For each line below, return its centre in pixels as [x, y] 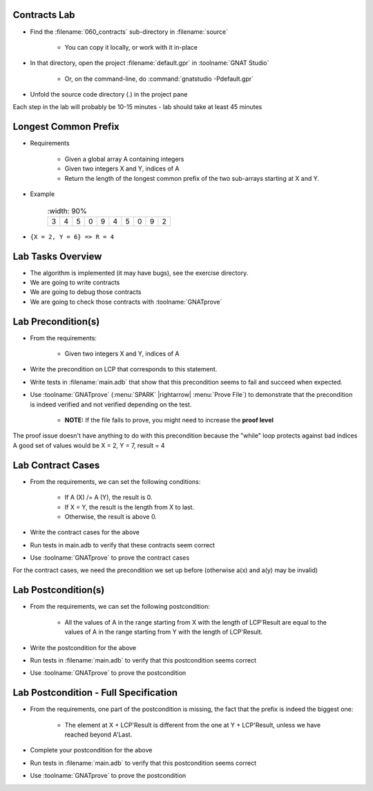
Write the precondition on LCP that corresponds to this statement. [124, 369]
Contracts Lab [44, 15]
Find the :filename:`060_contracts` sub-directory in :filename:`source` [129, 32]
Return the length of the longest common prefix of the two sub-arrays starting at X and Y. [192, 178]
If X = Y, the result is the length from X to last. [130, 507]
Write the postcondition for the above [83, 647]
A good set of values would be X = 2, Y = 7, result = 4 [89, 445]
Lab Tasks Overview [57, 256]
